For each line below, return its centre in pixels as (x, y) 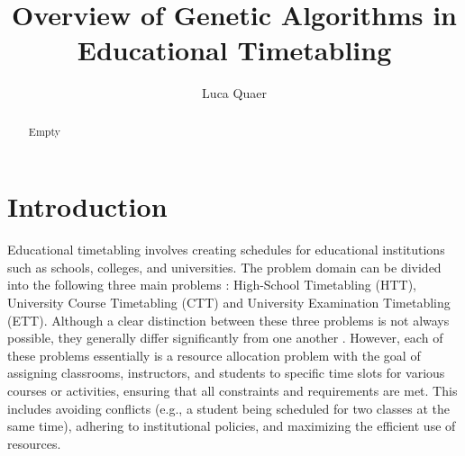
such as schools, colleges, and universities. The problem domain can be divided (224, 267)
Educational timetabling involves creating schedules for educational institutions (226, 250)
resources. (34, 443)
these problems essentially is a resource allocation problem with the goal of (214, 355)
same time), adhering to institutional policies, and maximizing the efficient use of (232, 426)
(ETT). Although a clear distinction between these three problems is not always (228, 320)
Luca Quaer (234, 93)
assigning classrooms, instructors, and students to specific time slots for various (226, 373)
